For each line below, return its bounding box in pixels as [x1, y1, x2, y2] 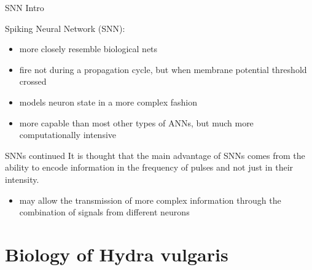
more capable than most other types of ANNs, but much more [19, 116, 254, 129]
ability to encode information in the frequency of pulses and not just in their [5, 161, 294, 174]
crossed [19, 75, 47, 88]
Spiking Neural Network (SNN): [5, 21, 125, 34]
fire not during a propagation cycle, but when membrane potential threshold [19, 63, 307, 75]
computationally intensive [19, 128, 117, 141]
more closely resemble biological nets [19, 42, 158, 55]
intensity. [5, 172, 39, 185]
